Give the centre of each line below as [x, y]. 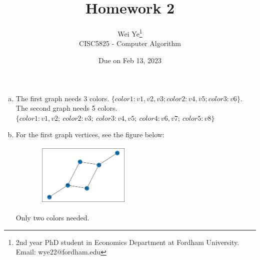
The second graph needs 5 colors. [66, 108]
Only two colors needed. [52, 217]
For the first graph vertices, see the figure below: [90, 135]
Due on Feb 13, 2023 [130, 60]
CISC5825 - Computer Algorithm [130, 43]
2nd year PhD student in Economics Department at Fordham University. [127, 242]
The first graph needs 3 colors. [62, 98]
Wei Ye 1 [130, 33]
